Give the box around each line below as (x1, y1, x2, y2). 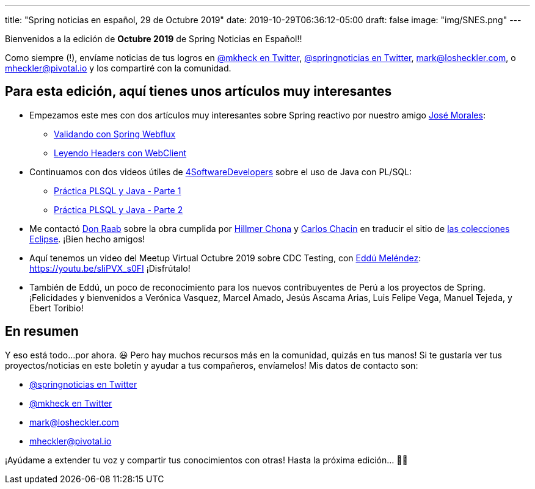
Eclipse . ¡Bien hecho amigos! (29, 233, 145, 244)
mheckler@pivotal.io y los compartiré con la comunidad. (5, 63, 231, 73)
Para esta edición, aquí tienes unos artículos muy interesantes (5, 84, 392, 100)
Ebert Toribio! (29, 302, 84, 313)
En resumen (5, 324, 79, 339)
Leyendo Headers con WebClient (54, 147, 187, 158)
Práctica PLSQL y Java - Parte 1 (54, 185, 181, 196)
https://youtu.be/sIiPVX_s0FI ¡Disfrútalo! (29, 263, 191, 273)
